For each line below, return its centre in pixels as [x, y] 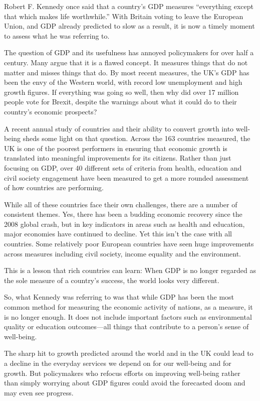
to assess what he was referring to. [57, 35]
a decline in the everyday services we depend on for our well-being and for [118, 363]
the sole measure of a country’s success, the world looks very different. [112, 280]
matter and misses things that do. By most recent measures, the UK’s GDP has [127, 72]
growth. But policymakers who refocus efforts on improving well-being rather [122, 373]
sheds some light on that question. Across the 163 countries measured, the [137, 138]
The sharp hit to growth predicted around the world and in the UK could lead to [129, 353]
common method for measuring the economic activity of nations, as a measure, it [128, 307]
